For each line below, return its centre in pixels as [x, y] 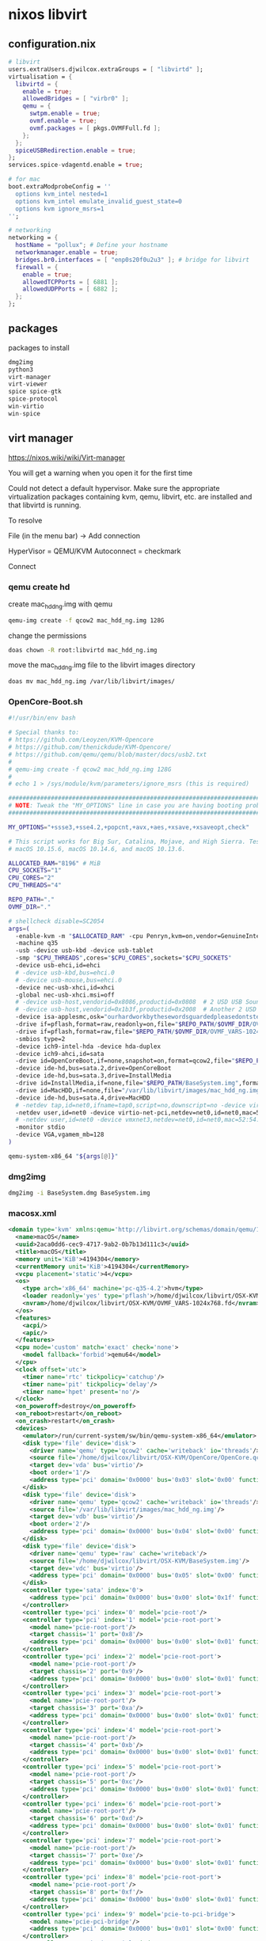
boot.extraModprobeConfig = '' [60, 187]
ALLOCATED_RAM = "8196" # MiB [55, 863]
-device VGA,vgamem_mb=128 [60, 1135]
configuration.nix [52, 44]
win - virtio [26, 406]
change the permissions [47, 636]
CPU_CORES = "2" [32, 878]
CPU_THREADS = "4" [35, 885]
